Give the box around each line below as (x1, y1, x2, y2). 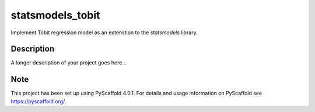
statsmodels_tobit (10, 9, 100, 21)
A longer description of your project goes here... (10, 59, 127, 66)
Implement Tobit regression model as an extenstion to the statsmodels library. (10, 29, 198, 36)
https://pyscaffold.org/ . (10, 97, 66, 104)
